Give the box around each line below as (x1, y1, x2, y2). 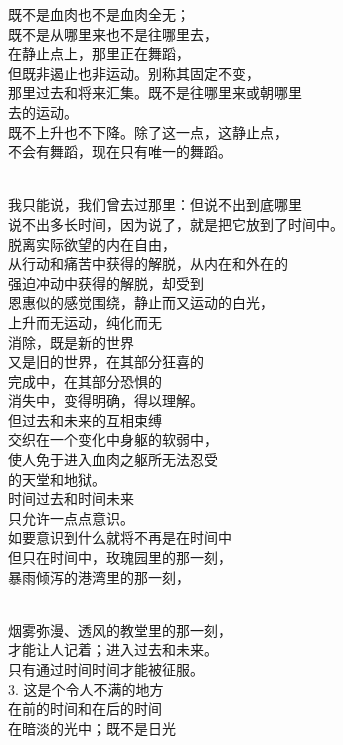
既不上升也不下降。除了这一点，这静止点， (8, 121, 288, 142)
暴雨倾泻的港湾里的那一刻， (8, 566, 190, 587)
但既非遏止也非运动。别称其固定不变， (8, 62, 260, 83)
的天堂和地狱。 (8, 468, 106, 489)
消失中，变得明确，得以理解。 (8, 390, 204, 411)
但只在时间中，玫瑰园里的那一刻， (8, 547, 232, 568)
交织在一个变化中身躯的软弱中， (8, 429, 218, 450)
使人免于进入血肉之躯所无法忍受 (8, 449, 218, 470)
